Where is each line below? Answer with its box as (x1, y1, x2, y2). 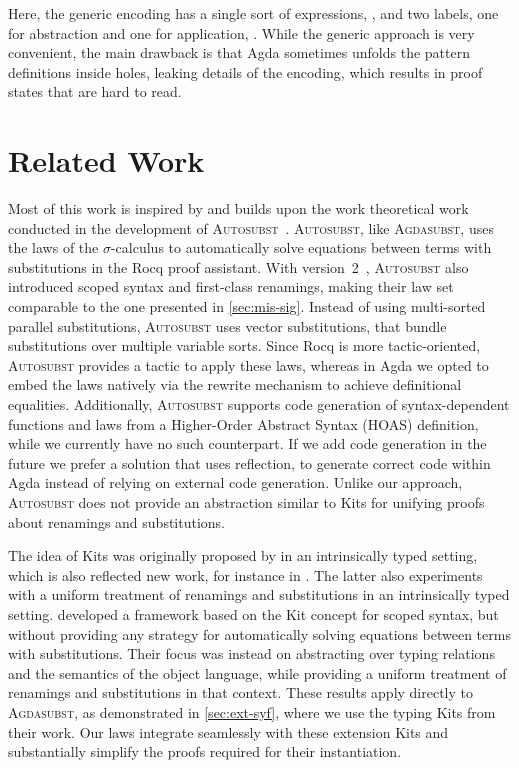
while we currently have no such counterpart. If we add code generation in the (8, 433, 487, 454)
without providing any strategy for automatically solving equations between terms (8, 623, 511, 644)
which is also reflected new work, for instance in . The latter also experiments (8, 564, 483, 585)
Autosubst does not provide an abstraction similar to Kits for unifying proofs (8, 492, 485, 512)
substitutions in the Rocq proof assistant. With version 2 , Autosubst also (8, 256, 469, 277)
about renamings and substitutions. (8, 511, 225, 532)
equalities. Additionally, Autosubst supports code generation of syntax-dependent (8, 394, 510, 415)
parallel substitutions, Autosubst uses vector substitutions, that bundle (8, 315, 447, 336)
